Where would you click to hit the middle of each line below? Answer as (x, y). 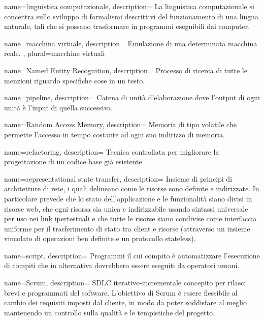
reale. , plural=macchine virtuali (55, 53)
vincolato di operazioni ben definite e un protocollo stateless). (100, 238)
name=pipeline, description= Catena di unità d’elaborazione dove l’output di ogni (132, 97)
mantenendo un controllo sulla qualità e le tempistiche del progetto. (109, 312)
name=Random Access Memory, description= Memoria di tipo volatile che (120, 124)
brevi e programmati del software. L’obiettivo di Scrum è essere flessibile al (121, 292)
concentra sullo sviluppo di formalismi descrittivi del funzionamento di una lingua (131, 16)
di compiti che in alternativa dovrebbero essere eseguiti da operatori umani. (122, 265)
